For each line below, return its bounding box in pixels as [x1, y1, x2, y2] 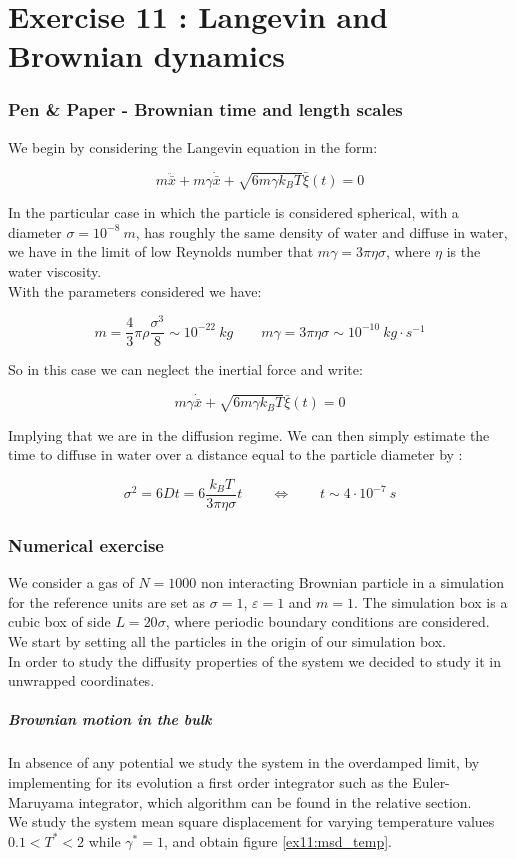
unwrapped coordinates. [8, 670, 155, 691]
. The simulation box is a [354, 591, 508, 612]
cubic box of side [8, 611, 111, 632]
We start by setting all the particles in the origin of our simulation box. [8, 630, 446, 651]
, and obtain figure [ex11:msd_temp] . [163, 830, 392, 851]
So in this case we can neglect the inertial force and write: [8, 359, 363, 380]
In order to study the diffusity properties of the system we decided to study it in [8, 650, 501, 671]
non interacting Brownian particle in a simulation [201, 572, 504, 593]
